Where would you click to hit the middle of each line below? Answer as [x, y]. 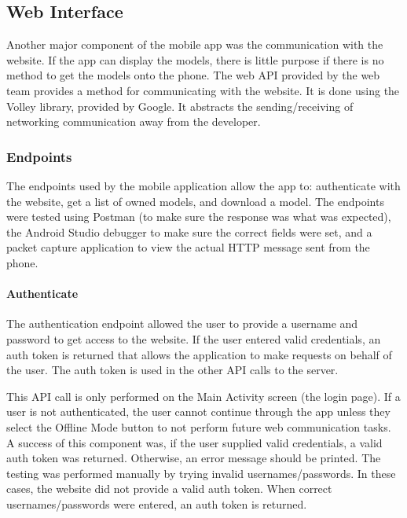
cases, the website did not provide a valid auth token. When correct [169, 489]
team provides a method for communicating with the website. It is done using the [203, 90]
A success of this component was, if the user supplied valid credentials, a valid [194, 442]
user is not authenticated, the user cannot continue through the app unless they [198, 411]
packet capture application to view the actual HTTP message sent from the [188, 247]
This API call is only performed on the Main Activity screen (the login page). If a [203, 396]
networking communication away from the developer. [134, 121]
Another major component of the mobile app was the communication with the [195, 44]
